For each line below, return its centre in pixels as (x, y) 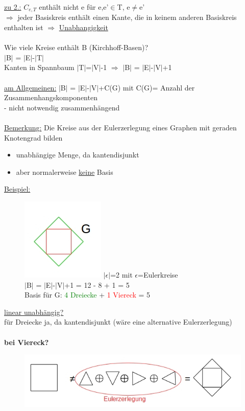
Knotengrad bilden (33, 137)
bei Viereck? (27, 342)
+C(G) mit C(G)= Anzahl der (147, 87)
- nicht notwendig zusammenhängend (62, 107)
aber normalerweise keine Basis (65, 172)
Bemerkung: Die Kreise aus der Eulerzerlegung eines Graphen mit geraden (120, 127)
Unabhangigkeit (83, 27)
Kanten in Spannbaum (39, 67)
